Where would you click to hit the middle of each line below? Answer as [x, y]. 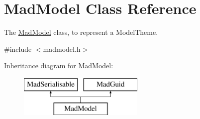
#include [18, 49]
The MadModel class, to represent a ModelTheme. [81, 32]
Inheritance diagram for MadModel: [59, 65]
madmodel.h [62, 49]
